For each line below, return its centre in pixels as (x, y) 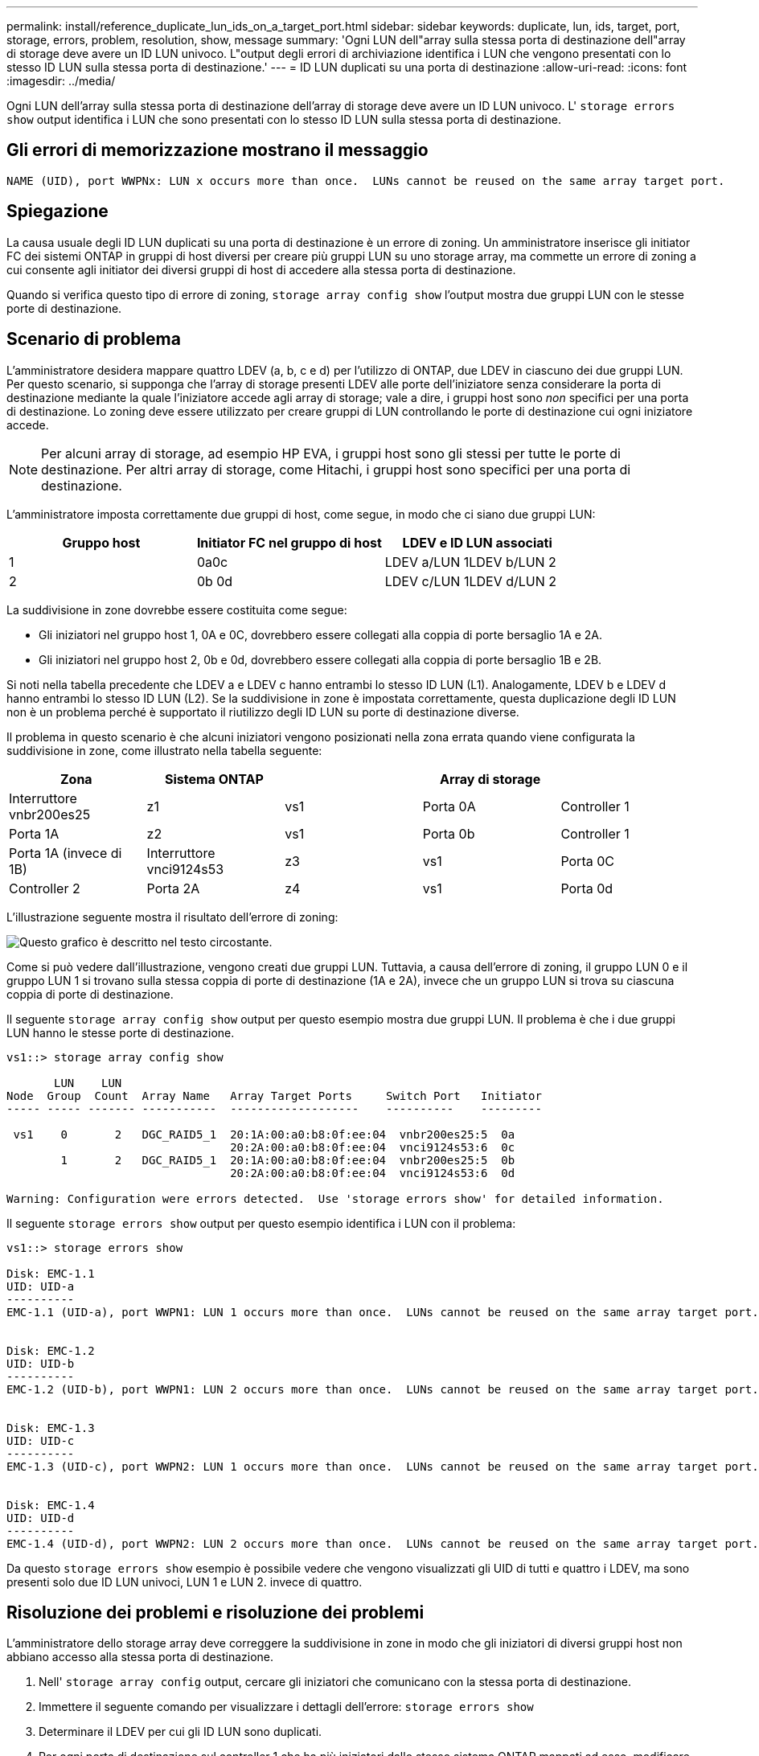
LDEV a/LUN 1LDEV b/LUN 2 (470, 562)
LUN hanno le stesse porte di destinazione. (121, 1032)
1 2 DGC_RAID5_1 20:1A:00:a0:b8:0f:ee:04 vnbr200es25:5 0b (288, 1160)
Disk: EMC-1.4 (51, 1505)
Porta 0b (449, 833)
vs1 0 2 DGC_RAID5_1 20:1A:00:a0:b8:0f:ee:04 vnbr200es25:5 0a (264, 1134)
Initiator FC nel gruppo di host (289, 542)
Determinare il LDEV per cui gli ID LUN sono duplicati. (181, 1732)
